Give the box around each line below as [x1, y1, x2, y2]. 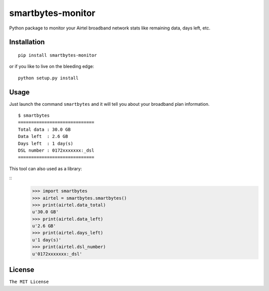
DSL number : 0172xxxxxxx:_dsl [18, 147, 95, 153]
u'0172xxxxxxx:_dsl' [32, 251, 82, 257]
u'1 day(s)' [32, 237, 62, 243]
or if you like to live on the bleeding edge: [9, 63, 94, 69]
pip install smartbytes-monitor [18, 52, 97, 58]
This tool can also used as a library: [9, 165, 82, 172]
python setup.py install [18, 75, 79, 81]
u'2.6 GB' [32, 223, 56, 229]
